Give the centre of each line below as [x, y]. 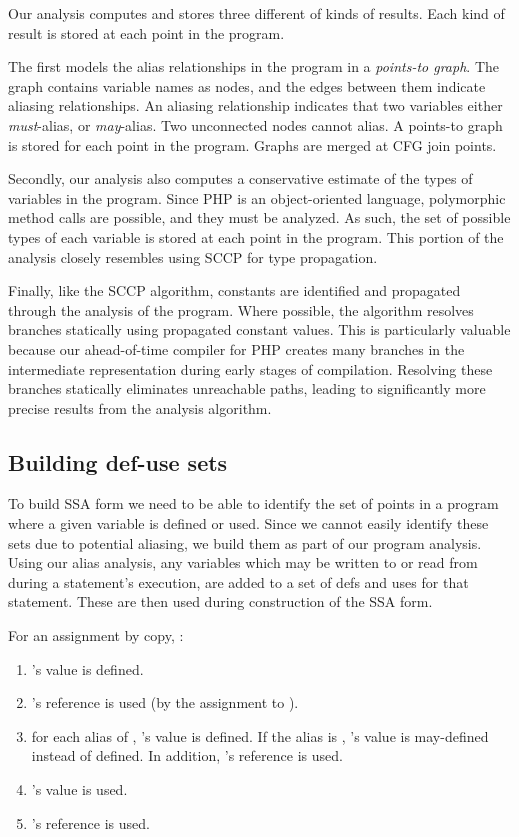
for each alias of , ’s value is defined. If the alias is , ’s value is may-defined [260, 735]
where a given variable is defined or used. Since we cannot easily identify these [248, 523]
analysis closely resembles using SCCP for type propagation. [193, 256]
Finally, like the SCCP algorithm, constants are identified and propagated [234, 290]
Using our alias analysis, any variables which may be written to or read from [243, 562]
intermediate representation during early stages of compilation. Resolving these [250, 368]
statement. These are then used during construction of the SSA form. [220, 601]
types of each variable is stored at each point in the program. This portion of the [256, 236]
